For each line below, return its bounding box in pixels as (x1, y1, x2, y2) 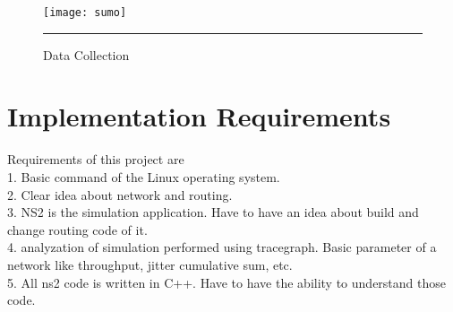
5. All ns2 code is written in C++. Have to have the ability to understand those (7, 273, 446, 291)
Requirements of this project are (7, 150, 184, 169)
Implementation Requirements (7, 98, 391, 134)
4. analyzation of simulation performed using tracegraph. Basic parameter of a (7, 238, 437, 256)
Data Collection (43, 45, 130, 64)
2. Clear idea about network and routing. (7, 185, 233, 204)
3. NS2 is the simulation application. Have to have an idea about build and (7, 203, 419, 221)
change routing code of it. (7, 220, 148, 238)
